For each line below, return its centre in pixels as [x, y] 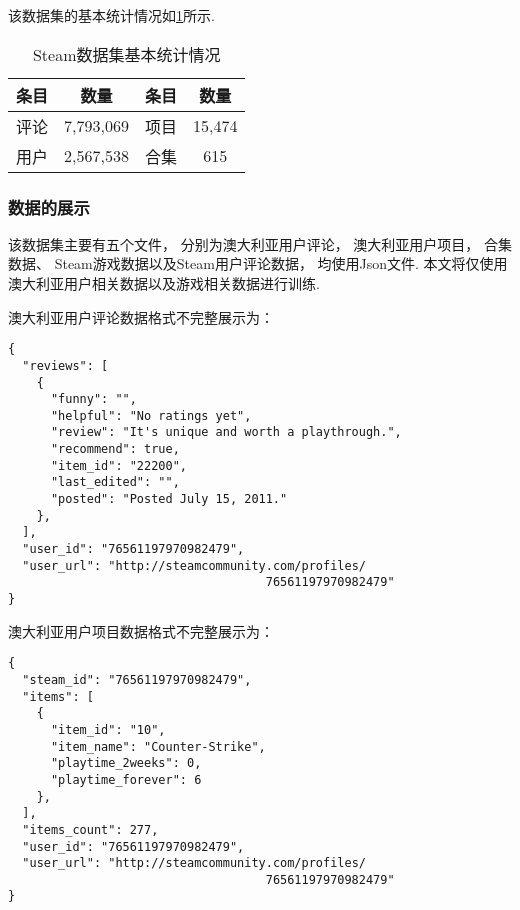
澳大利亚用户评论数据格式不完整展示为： [141, 316]
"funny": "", [93, 399]
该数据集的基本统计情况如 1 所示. [111, 15]
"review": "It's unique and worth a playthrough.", [226, 432]
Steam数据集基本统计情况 [126, 54]
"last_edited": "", [115, 482]
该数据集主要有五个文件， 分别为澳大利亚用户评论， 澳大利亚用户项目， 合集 [260, 243]
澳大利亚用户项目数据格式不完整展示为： [141, 630]
